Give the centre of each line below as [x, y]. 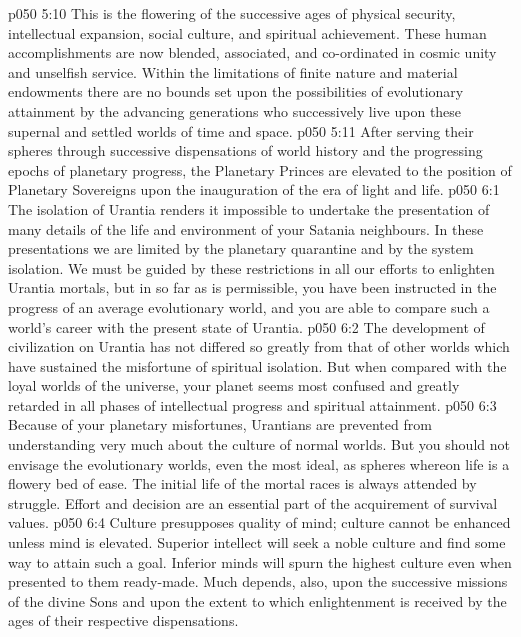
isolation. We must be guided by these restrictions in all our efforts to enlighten [251, 267]
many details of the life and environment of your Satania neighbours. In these [246, 228]
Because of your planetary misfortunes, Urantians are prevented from [220, 424]
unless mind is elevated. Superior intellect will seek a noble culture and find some [257, 542]
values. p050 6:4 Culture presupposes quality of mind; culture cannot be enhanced [259, 522]
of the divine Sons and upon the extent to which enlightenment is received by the [257, 600]
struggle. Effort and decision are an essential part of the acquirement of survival [253, 502]
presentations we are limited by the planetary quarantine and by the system [241, 248]
